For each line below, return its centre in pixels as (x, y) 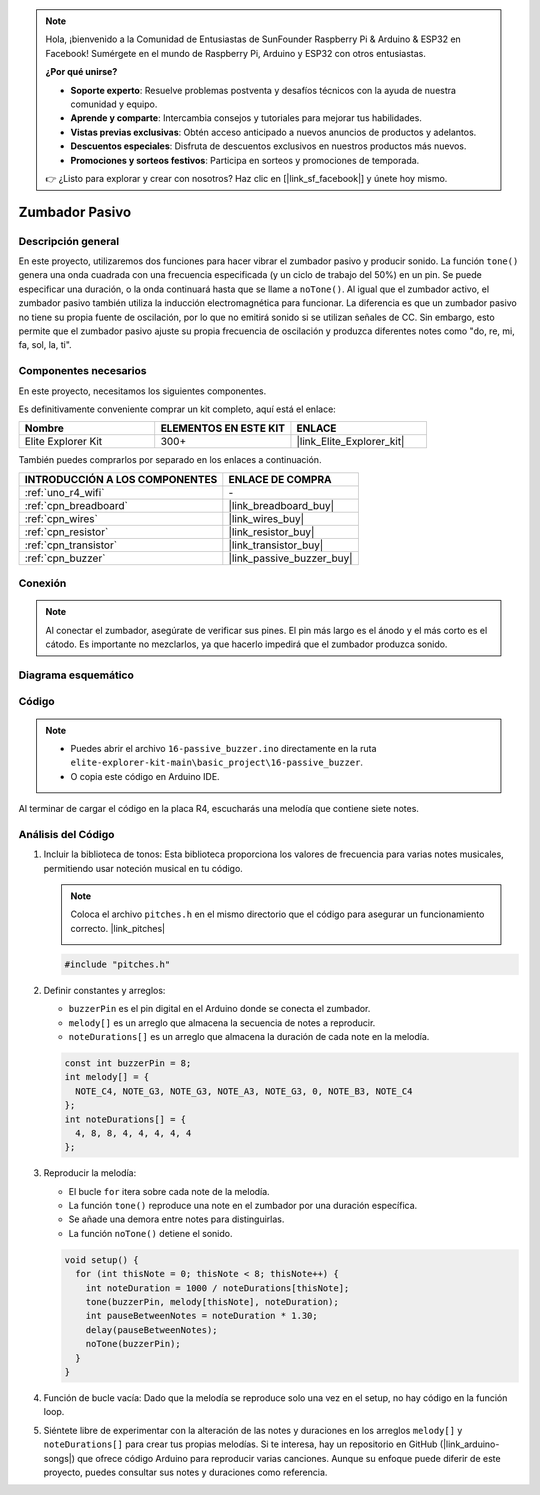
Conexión (42, 583)
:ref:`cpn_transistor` (71, 545)
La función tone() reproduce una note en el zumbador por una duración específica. (243, 1206)
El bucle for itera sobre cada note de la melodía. (169, 1191)
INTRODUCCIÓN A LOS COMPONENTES (121, 479)
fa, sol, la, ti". (45, 345)
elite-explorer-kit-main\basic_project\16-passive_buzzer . (217, 762)
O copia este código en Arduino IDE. (145, 776)
